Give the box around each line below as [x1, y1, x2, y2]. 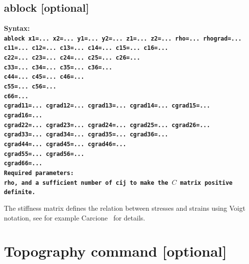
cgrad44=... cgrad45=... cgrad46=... [4, 141, 126, 148]
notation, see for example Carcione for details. [4, 212, 145, 222]
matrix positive [180, 179, 233, 186]
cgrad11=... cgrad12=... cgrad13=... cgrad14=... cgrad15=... [4, 102, 210, 110]
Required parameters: [4, 169, 74, 176]
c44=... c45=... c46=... [4, 73, 84, 81]
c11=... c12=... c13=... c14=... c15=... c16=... [4, 44, 168, 52]
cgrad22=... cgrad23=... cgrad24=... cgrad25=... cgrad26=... [4, 121, 210, 129]
